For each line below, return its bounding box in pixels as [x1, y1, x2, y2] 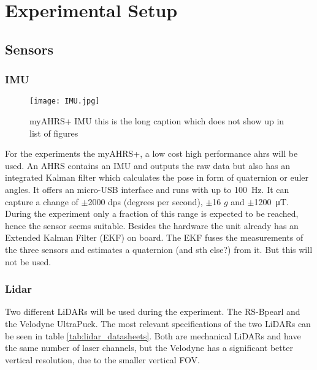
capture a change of [5, 195, 78, 208]
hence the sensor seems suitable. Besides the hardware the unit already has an [5, 219, 299, 232]
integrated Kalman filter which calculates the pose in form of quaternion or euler [5, 171, 309, 184]
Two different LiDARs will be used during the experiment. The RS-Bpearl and [5, 305, 300, 318]
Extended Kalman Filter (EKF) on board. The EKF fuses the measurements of [5, 231, 304, 244]
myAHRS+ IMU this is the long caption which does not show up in [29, 115, 285, 127]
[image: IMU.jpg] [29, 97, 100, 106]
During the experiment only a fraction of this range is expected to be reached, [5, 207, 299, 220]
